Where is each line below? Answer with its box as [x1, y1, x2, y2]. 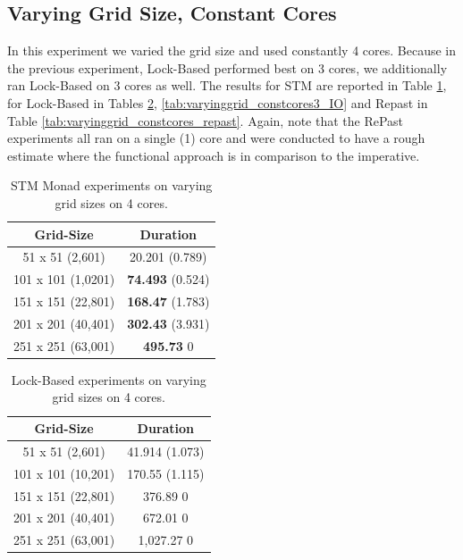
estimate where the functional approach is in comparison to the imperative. [7, 146, 420, 164]
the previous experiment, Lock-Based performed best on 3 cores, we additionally [7, 58, 448, 77]
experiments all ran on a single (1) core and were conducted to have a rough [7, 129, 425, 147]
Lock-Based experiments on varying [11, 370, 206, 389]
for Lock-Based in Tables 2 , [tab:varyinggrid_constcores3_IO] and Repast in [7, 93, 428, 112]
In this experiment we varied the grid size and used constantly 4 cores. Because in [7, 41, 457, 60]
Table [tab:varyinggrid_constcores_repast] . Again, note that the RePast [7, 111, 404, 130]
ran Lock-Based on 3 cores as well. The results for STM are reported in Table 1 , [7, 76, 447, 95]
